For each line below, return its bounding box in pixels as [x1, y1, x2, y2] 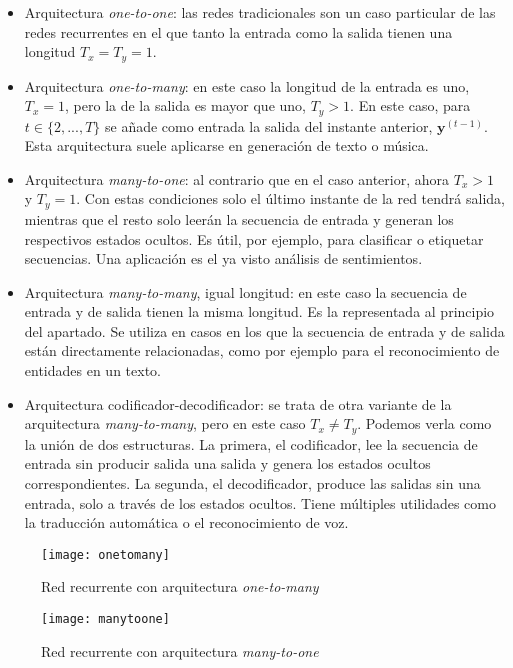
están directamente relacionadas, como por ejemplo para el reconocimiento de [24, 340, 500, 361]
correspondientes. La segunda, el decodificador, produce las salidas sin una [24, 472, 481, 493]
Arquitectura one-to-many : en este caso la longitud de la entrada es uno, [24, 75, 470, 96]
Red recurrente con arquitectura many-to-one [41, 640, 319, 661]
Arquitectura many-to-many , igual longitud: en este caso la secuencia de [24, 281, 467, 302]
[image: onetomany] [41, 547, 170, 562]
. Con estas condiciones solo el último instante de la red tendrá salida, [76, 188, 505, 209]
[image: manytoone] [41, 611, 170, 626]
